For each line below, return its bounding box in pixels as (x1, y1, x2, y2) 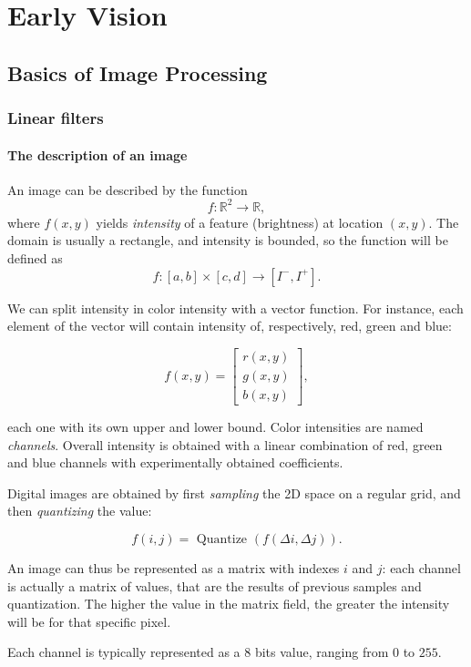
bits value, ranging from (254, 642, 389, 662)
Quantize (196, 532, 248, 546)
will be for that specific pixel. (7, 611, 171, 631)
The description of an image (7, 145, 188, 164)
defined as (7, 249, 63, 268)
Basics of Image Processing (7, 58, 268, 87)
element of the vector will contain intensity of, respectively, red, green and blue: (7, 316, 452, 335)
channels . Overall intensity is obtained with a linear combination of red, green (7, 435, 443, 454)
